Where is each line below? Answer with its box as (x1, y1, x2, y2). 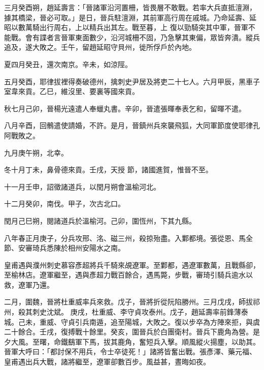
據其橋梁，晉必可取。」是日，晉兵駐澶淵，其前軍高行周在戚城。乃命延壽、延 (4, 12, 256, 22)
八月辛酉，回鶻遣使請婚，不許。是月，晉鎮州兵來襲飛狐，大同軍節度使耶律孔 (4, 120, 260, 131)
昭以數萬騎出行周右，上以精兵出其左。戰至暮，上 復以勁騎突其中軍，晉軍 (4, 22, 248, 33)
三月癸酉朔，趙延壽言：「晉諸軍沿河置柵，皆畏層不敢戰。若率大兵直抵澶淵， (4, 2, 256, 12)
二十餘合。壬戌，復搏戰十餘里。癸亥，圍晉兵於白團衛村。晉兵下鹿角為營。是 (4, 326, 260, 337)
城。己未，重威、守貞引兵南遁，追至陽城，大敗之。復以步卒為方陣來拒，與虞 (4, 316, 260, 327)
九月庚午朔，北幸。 (4, 147, 68, 158)
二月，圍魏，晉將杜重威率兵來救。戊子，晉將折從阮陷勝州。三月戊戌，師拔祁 (4, 296, 260, 307)
